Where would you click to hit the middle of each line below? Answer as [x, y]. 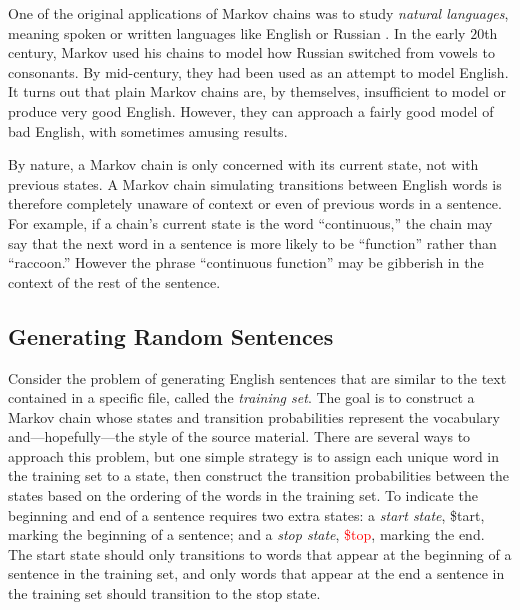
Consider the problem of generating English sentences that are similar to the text [257, 377]
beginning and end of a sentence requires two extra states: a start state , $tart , [246, 514]
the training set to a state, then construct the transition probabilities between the [259, 475]
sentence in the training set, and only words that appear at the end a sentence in [256, 573]
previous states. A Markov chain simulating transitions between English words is [255, 183]
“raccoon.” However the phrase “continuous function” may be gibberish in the [246, 262]
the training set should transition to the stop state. [164, 593]
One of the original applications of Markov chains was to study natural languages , [258, 13]
